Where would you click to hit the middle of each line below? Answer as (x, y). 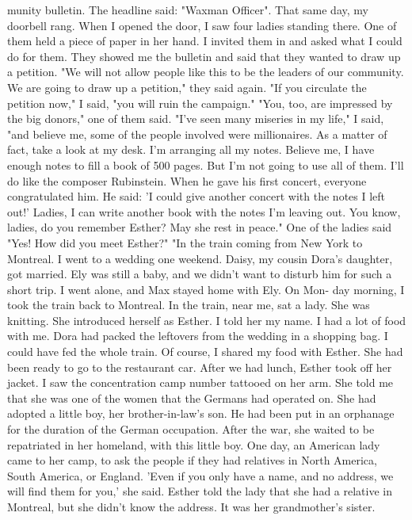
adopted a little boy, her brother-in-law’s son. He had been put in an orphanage (201, 413)
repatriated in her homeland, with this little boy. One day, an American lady (194, 444)
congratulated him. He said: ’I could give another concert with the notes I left (196, 196)
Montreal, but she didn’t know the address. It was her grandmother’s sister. (191, 507)
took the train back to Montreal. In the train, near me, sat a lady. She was (189, 305)
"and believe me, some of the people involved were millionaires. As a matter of (197, 134)
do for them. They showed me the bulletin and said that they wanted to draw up (204, 56)
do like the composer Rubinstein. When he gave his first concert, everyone (187, 180)
